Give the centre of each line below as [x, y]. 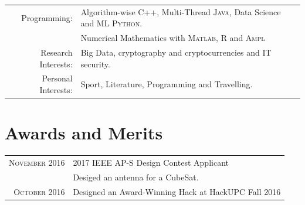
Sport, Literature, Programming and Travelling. [167, 84]
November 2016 [37, 163]
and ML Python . [111, 23]
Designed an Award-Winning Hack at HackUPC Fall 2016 [177, 191]
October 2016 [39, 191]
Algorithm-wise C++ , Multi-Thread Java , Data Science [181, 11]
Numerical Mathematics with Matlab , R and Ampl [173, 38]
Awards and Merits [84, 133]
